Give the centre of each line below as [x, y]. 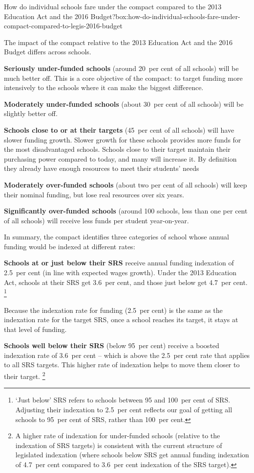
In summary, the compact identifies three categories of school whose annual [116, 237]
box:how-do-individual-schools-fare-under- [178, 16]
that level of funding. [35, 329]
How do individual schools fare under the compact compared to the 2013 [113, 6]
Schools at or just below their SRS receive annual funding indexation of [119, 263]
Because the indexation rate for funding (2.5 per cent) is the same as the [113, 310]
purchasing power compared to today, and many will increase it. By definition [120, 158]
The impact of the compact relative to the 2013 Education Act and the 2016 [118, 42]
